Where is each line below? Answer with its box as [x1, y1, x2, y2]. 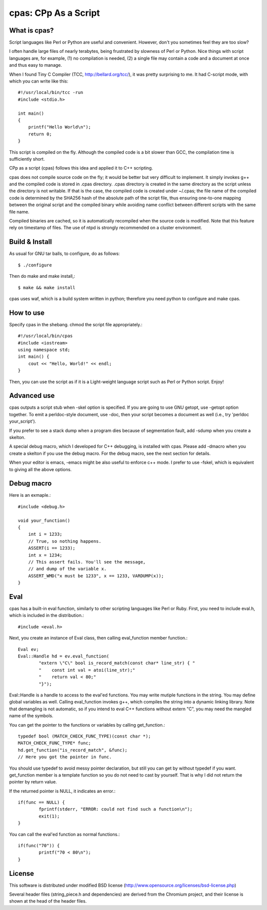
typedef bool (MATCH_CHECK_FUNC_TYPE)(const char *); [18, 733, 151, 739]
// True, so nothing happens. [28, 538, 101, 544]
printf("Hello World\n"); [28, 124, 91, 130]
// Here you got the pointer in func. [18, 754, 112, 760]
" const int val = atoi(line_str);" [39, 667, 135, 673]
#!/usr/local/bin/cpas [18, 333, 73, 339]
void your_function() [18, 518, 70, 523]
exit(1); [39, 813, 60, 819]
